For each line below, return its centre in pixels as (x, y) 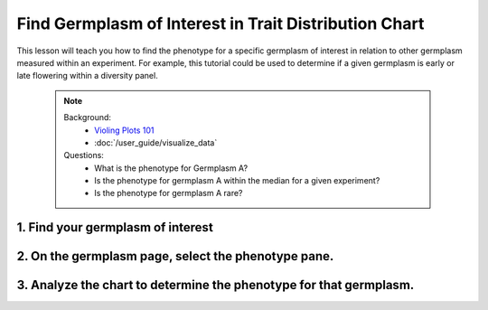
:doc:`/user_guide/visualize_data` (156, 142)
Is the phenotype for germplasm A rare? (169, 193)
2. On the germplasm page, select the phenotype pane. (175, 256)
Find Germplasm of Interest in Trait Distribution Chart (221, 23)
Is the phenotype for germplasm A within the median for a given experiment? (237, 181)
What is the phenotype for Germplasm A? (171, 168)
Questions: (84, 155)
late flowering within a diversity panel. (87, 76)
